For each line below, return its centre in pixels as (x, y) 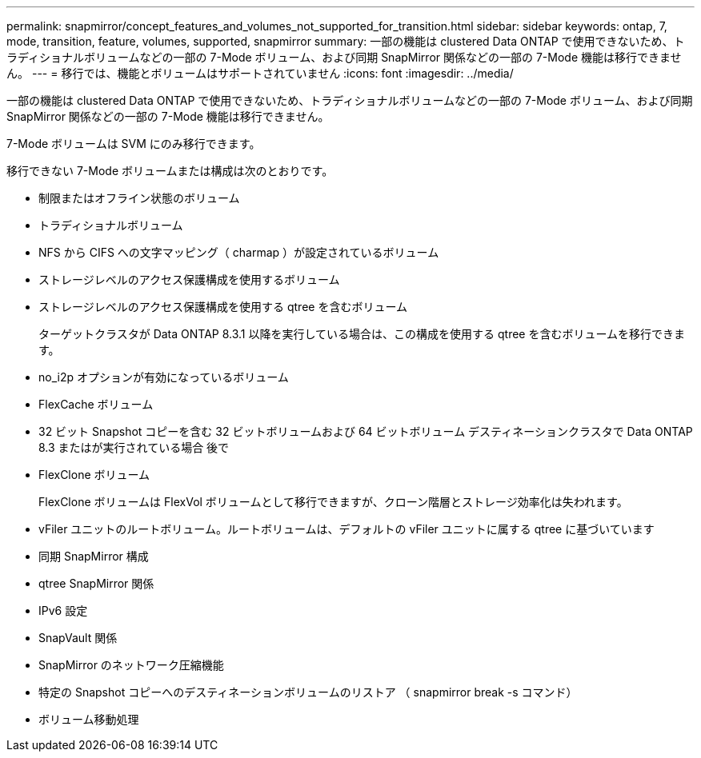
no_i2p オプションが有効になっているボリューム (164, 377)
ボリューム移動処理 (89, 719)
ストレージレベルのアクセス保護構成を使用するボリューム (189, 279)
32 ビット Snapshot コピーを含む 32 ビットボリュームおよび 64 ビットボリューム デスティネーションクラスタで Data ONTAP (366, 431)
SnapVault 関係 (78, 638)
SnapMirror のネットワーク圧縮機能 (131, 665)
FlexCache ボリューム (96, 404)
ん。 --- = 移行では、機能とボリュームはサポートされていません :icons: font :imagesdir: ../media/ (260, 73)
